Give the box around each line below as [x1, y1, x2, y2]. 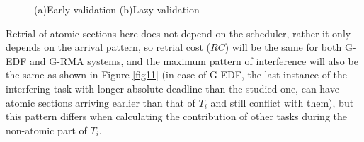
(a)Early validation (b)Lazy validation [34, 2, 200, 16]
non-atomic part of [6, 122, 87, 137]
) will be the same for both [224, 40, 342, 54]
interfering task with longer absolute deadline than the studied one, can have [6, 81, 339, 95]
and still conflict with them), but [210, 95, 354, 110]
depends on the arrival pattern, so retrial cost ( [6, 40, 210, 54]
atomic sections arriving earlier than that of [6, 95, 195, 110]
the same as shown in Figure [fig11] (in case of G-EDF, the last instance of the [6, 67, 348, 82]
